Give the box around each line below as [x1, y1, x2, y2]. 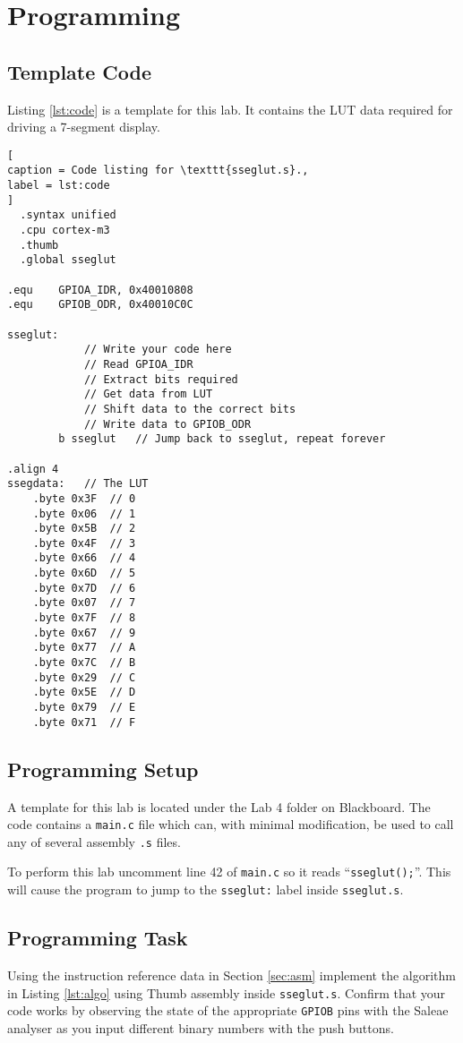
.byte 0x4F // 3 [32, 536, 136, 550]
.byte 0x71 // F [32, 715, 136, 729]
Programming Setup [7, 755, 199, 782]
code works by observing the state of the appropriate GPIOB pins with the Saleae [7, 1001, 449, 1020]
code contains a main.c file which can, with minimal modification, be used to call [7, 815, 454, 834]
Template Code [7, 57, 152, 85]
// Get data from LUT [83, 388, 213, 401]
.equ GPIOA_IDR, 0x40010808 [7, 283, 193, 296]
